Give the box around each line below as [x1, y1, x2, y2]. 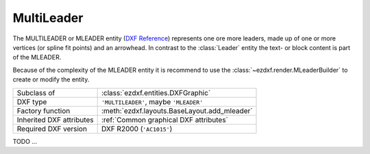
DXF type [16, 97, 47, 106]
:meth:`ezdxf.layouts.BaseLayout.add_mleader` [101, 106, 253, 116]
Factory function [16, 106, 71, 116]
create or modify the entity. [12, 75, 90, 84]
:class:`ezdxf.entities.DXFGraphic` [101, 88, 211, 97]
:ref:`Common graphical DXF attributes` [101, 115, 229, 125]
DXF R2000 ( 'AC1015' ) [101, 124, 173, 133]
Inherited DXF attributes [16, 115, 94, 125]
